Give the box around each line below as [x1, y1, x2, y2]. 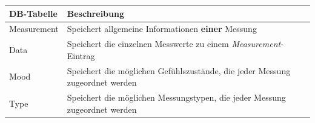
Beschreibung [67, 7, 124, 19]
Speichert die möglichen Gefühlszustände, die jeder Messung [67, 64, 291, 77]
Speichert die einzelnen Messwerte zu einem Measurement [67, 37, 281, 50]
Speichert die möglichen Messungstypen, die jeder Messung [67, 91, 286, 104]
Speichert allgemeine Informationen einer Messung [67, 22, 257, 35]
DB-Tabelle [9, 7, 58, 19]
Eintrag [67, 49, 95, 61]
